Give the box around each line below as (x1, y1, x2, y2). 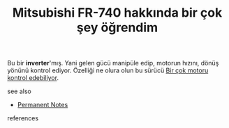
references (7, 114, 39, 122)
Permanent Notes (17, 101, 68, 109)
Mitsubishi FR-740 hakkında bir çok (12, 5, 223, 21)
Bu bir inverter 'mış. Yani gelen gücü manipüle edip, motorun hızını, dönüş (7, 59, 219, 67)
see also (7, 87, 31, 95)
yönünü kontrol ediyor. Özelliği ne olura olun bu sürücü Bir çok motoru (7, 66, 209, 74)
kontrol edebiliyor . (7, 74, 59, 82)
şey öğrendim (76, 19, 158, 35)
